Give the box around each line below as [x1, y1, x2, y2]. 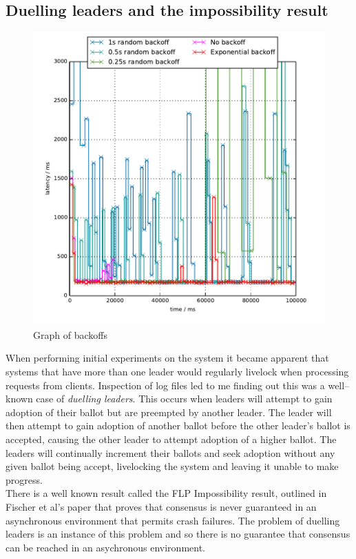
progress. [6, 472, 43, 487]
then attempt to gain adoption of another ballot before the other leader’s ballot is [6, 418, 350, 433]
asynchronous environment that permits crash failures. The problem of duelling [6, 513, 340, 527]
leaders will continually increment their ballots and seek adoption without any [6, 445, 335, 460]
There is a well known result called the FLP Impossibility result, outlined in [6, 486, 327, 500]
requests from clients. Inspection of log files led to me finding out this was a [6, 377, 325, 392]
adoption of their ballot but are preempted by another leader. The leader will [6, 404, 332, 419]
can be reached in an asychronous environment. [6, 540, 205, 554]
